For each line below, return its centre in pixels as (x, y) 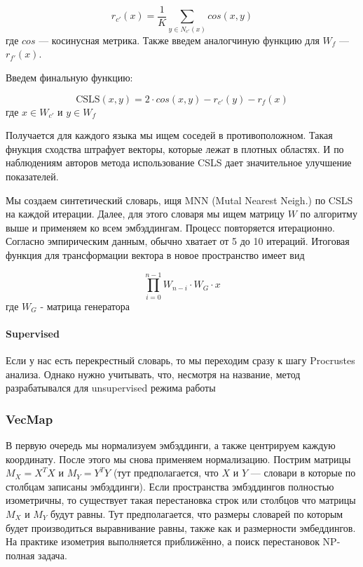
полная (20, 555)
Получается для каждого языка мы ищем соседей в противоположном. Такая (169, 135)
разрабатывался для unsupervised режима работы (111, 388)
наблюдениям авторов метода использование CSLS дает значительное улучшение (179, 162)
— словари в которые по (303, 473)
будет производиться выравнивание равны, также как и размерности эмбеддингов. (181, 527)
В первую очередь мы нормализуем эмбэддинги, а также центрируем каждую (171, 445)
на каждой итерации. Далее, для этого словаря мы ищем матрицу (145, 214)
